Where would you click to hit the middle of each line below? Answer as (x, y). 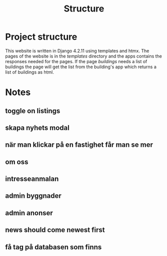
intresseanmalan (32, 179)
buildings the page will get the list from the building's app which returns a (81, 67)
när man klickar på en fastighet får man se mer (79, 145)
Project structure (41, 37)
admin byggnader (33, 196)
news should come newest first (55, 230)
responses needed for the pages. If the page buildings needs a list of (76, 61)
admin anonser (29, 213)
